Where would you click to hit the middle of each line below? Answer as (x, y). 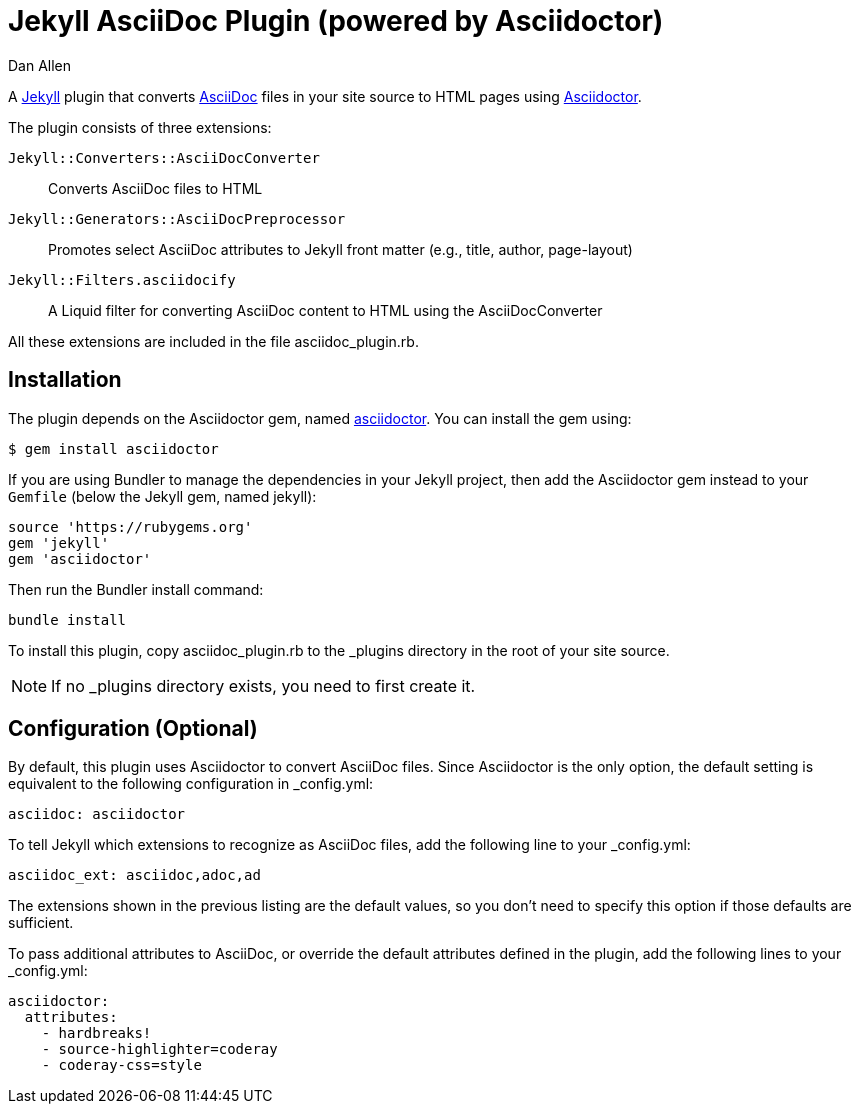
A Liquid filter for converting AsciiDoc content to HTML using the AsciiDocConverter (325, 310)
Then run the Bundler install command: (136, 589)
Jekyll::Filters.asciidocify (122, 279)
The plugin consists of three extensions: (140, 127)
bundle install (67, 619)
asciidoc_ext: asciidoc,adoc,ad (134, 875)
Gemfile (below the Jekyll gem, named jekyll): (162, 496)
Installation (65, 380)
